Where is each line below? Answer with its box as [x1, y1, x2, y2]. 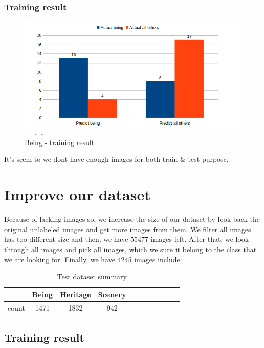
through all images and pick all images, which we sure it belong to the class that [4, 243, 257, 254]
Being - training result [25, 136, 95, 147]
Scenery [98, 289, 126, 299]
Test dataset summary [57, 271, 127, 282]
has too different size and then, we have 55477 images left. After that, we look [4, 234, 249, 244]
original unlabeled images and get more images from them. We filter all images [4, 223, 251, 234]
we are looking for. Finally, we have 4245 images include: [4, 254, 182, 264]
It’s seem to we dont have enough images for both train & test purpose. [4, 154, 229, 165]
